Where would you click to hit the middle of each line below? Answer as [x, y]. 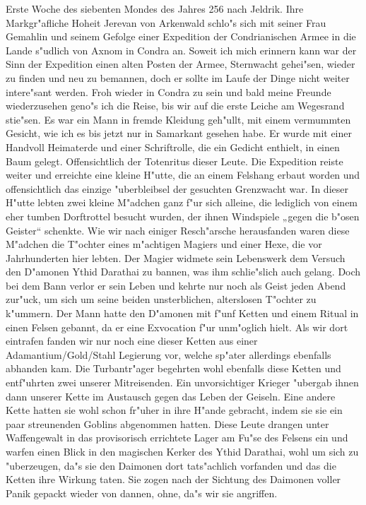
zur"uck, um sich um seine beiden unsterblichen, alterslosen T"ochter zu [161, 299]
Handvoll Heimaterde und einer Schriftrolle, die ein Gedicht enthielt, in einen [173, 147]
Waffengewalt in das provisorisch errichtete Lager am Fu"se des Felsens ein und [177, 438]
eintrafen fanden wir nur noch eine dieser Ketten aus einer [132, 341]
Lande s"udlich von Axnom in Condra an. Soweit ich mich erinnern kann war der [181, 50]
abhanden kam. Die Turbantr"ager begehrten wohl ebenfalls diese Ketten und [173, 368]
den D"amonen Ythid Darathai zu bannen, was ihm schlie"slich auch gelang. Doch [183, 272]
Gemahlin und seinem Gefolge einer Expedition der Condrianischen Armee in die [181, 36]
